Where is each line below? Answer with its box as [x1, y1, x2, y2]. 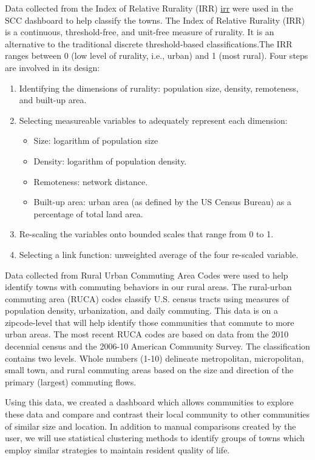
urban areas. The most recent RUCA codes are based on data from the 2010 [5, 328, 289, 340]
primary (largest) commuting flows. [5, 375, 137, 388]
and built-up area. [19, 93, 87, 106]
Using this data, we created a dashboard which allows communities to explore [5, 396, 294, 408]
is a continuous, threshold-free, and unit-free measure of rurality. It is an [5, 25, 274, 38]
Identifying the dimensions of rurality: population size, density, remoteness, [19, 81, 299, 94]
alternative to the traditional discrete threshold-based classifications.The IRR [5, 37, 293, 50]
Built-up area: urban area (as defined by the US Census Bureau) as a [33, 195, 291, 208]
